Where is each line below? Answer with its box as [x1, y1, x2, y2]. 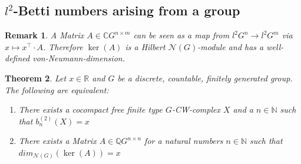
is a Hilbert [125, 40, 166, 53]
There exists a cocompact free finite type [18, 103, 163, 116]
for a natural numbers [144, 135, 223, 147]
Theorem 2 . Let [5, 71, 67, 84]
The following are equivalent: [5, 83, 109, 96]
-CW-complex [171, 103, 220, 116]
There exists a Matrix [18, 135, 97, 147]
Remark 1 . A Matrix [5, 29, 84, 41]
